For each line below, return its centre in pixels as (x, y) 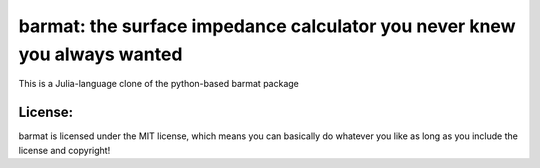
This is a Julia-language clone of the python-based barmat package (158, 84)
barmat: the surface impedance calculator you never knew (267, 26)
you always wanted (100, 54)
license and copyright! (64, 150)
